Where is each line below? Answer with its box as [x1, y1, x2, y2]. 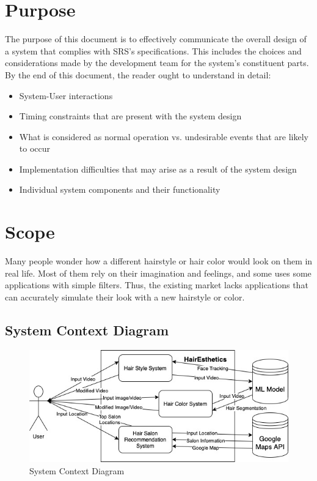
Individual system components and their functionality [19, 183, 220, 196]
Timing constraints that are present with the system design [19, 110, 242, 122]
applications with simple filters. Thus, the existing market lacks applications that [5, 278, 308, 291]
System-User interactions [19, 89, 113, 102]
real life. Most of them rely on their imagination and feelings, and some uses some [5, 266, 312, 279]
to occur [19, 142, 51, 155]
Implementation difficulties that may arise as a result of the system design [19, 162, 297, 175]
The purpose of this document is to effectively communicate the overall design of [5, 32, 307, 45]
